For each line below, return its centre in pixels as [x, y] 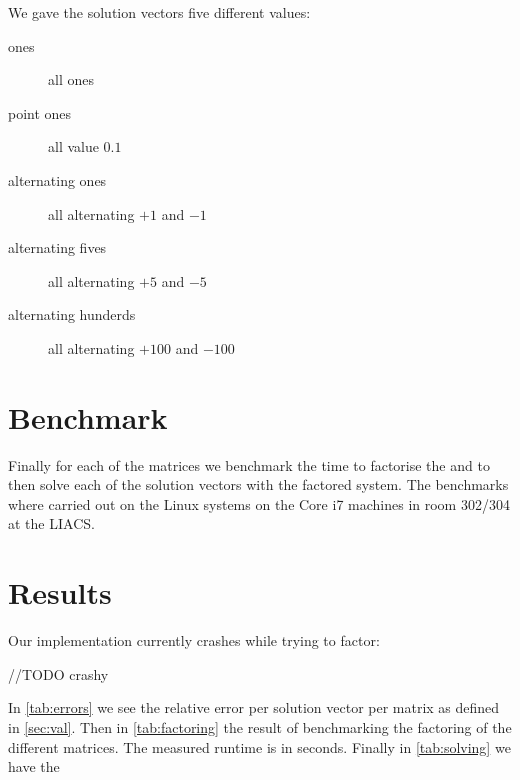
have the [34, 766]
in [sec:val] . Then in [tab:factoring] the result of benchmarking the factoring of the [260, 726]
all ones [71, 79]
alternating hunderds [72, 314]
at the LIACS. [51, 523]
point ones [40, 112]
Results [60, 592]
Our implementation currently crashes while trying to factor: [194, 640]
